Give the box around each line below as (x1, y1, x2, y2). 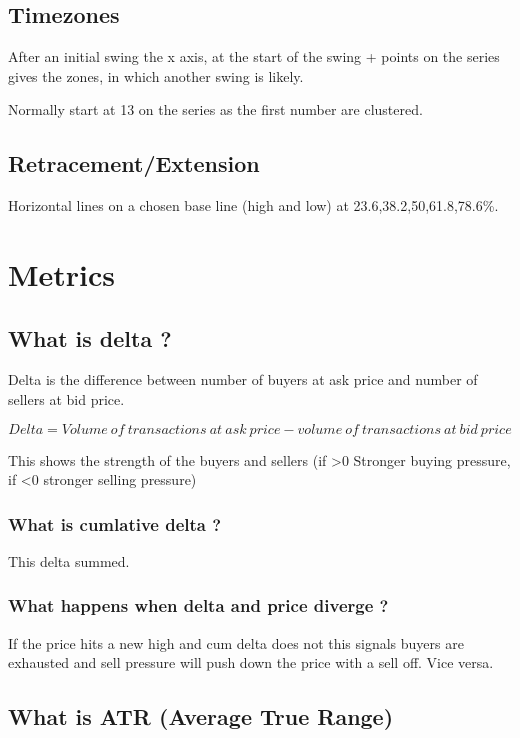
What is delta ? (8, 322, 172, 353)
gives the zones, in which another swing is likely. (8, 65, 304, 86)
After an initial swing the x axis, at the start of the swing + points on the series (8, 46, 500, 67)
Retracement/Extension (8, 148, 260, 179)
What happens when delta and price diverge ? (8, 593, 389, 618)
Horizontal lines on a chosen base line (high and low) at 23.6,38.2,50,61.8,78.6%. (8, 195, 499, 216)
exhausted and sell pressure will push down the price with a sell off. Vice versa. (8, 652, 494, 673)
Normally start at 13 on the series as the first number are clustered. (8, 99, 423, 120)
